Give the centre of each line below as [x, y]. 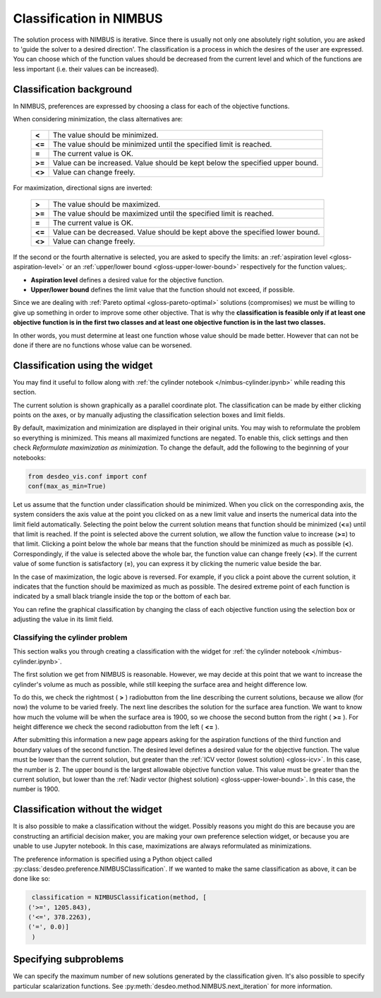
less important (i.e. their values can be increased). [86, 69]
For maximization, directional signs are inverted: [83, 188]
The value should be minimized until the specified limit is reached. [162, 145]
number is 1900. [36, 789]
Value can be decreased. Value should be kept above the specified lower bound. [186, 232]
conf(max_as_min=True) [67, 486]
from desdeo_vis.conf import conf [87, 476]
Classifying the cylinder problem [70, 637]
